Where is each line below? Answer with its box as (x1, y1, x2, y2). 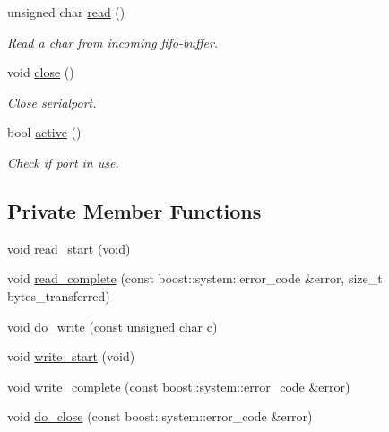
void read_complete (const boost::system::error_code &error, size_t (7, 269, 383, 288)
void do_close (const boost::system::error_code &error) (7, 407, 313, 426)
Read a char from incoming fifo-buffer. (7, 32, 219, 51)
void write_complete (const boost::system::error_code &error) (7, 376, 350, 395)
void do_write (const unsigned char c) (7, 316, 218, 335)
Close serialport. (7, 92, 97, 111)
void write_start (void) (7, 347, 135, 366)
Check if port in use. (7, 152, 119, 171)
